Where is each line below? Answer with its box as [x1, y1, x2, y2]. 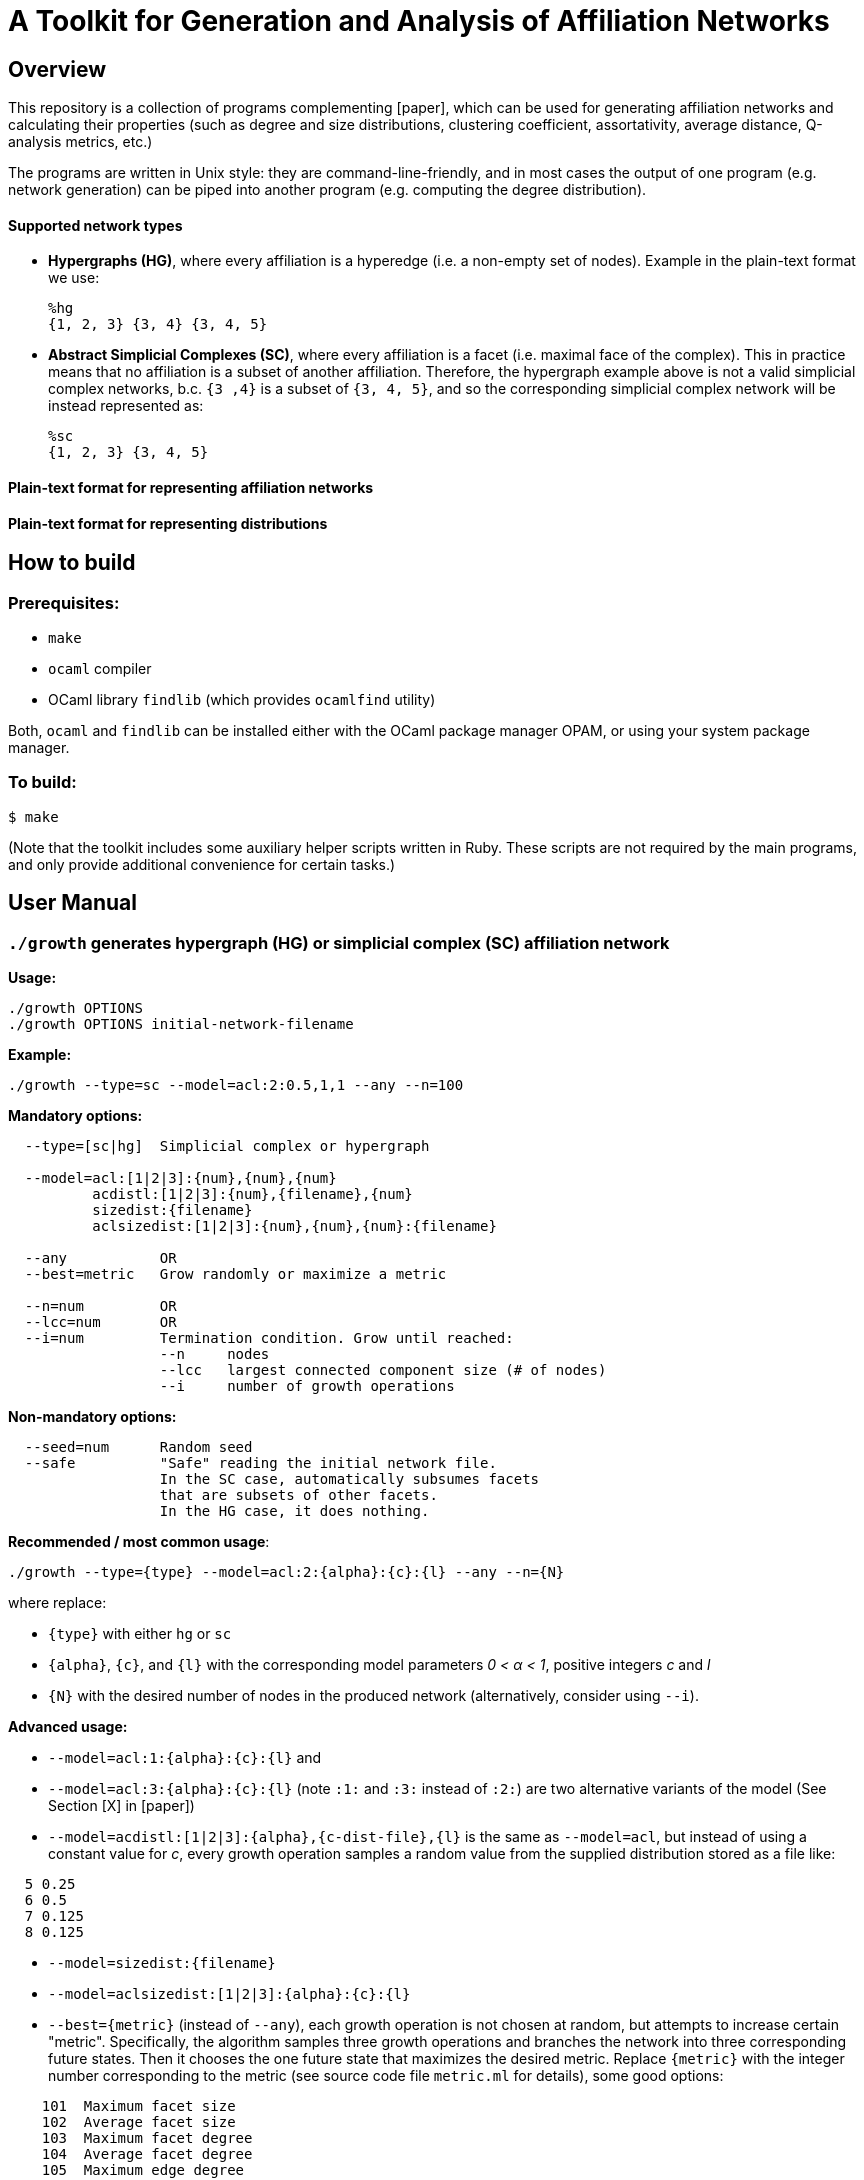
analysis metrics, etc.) [8, 133, 153, 151]
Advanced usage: [8, 1717, 128, 1735]
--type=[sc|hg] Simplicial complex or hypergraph [24, 1137, 430, 1154]
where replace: [8, 1593, 107, 1611]
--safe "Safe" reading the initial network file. [24, 1454, 497, 1471]
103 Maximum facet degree [41, 2129, 253, 2146]
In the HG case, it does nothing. [159, 1502, 430, 1519]
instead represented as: [48, 397, 204, 415]
